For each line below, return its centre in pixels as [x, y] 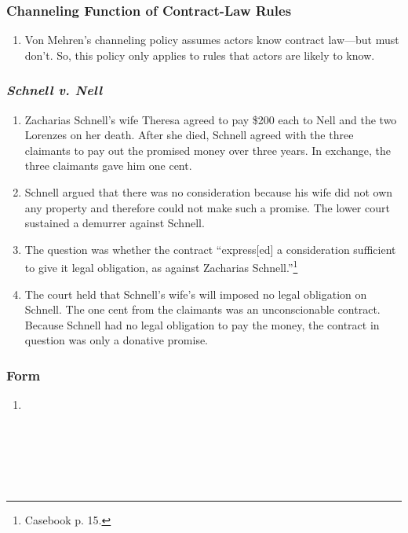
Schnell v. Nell [55, 90]
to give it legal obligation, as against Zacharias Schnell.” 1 [161, 266]
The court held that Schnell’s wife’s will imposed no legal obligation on [196, 294]
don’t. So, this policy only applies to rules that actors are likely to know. [200, 55]
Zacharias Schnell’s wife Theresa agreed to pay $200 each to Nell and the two [211, 119]
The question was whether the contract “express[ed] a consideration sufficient [210, 249]
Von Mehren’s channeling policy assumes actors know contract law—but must [212, 40]
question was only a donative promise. [117, 340]
